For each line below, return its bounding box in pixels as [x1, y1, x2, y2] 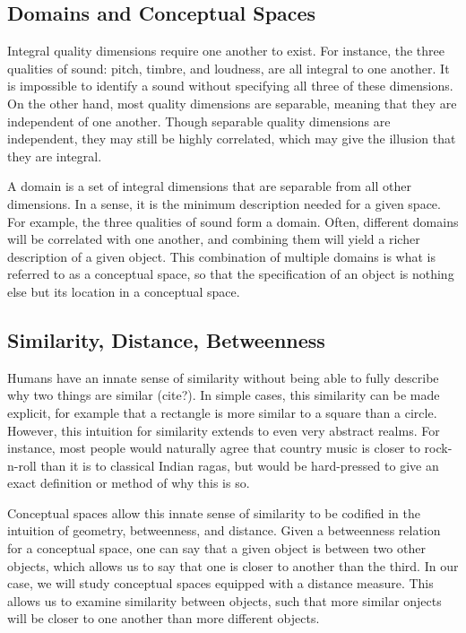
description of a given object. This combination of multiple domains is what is [7, 247, 436, 265]
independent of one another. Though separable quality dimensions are [7, 111, 391, 130]
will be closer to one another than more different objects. [7, 609, 320, 628]
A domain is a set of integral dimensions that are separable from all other [7, 177, 411, 195]
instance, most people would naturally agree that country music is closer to [7, 438, 420, 457]
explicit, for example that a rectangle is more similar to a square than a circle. [7, 403, 437, 421]
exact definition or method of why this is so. [7, 473, 250, 492]
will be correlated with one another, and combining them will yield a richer [7, 230, 420, 248]
